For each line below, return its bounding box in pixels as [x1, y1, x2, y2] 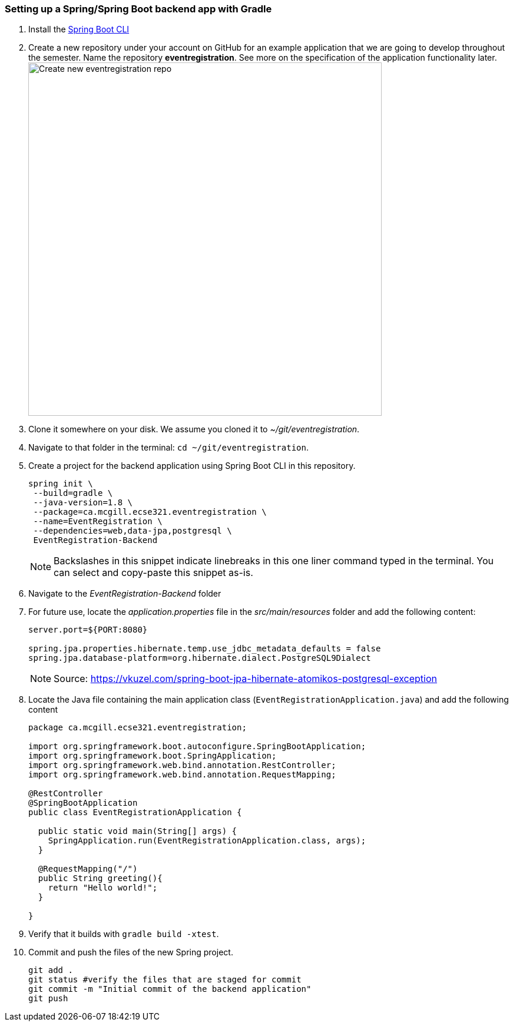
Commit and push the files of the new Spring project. [28, 947, 233, 958]
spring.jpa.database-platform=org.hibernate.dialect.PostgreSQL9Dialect [28, 653, 371, 663]
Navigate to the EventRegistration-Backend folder [28, 588, 221, 599]
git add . [28, 965, 73, 975]
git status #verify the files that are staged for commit [28, 975, 302, 985]
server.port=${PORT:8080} [28, 625, 148, 635]
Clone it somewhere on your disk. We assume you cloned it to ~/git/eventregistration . [28, 424, 360, 435]
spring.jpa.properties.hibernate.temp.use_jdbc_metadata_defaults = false [28, 644, 381, 654]
